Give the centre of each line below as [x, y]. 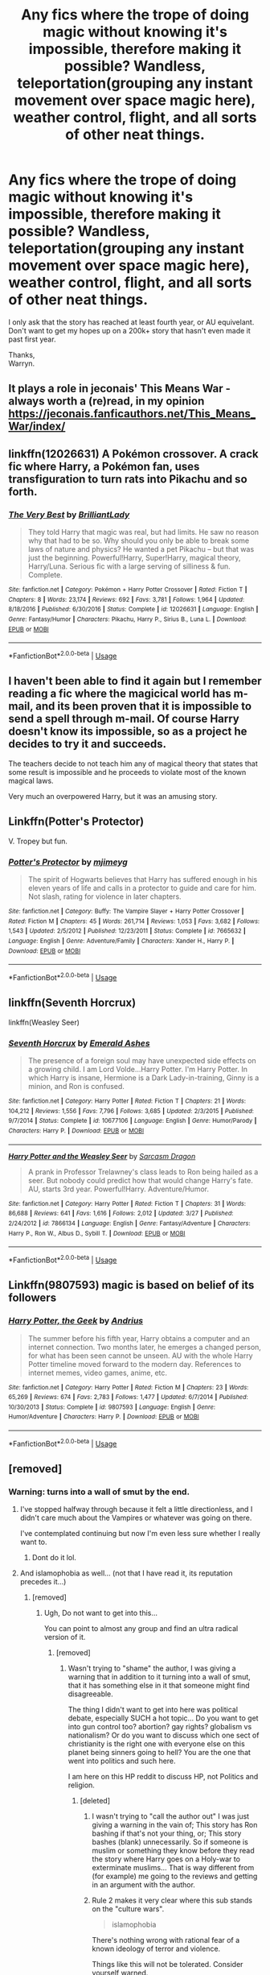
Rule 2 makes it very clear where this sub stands [172, 1900]
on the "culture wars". [128, 1909]
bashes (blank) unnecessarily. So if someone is [170, 1842]
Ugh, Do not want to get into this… [101, 1613]
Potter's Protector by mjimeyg [68, 862]
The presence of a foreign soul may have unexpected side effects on [142, 1060]
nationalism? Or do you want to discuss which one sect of [164, 1735]
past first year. [32, 339]
